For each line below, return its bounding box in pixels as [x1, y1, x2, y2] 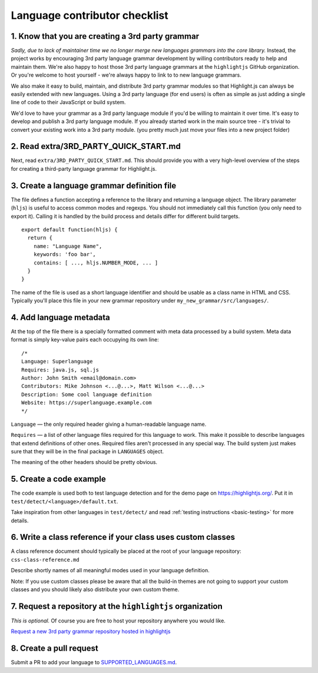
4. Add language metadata [11, 312, 110, 322]
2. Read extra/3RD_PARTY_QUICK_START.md [11, 141, 181, 151]
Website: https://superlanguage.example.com [21, 399, 153, 406]
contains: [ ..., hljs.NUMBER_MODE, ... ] [33, 259, 158, 266]
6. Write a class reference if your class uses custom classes [11, 532, 236, 542]
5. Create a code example [11, 474, 106, 484]
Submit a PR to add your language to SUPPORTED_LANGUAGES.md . [11, 659, 177, 666]
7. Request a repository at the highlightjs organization [11, 601, 223, 611]
